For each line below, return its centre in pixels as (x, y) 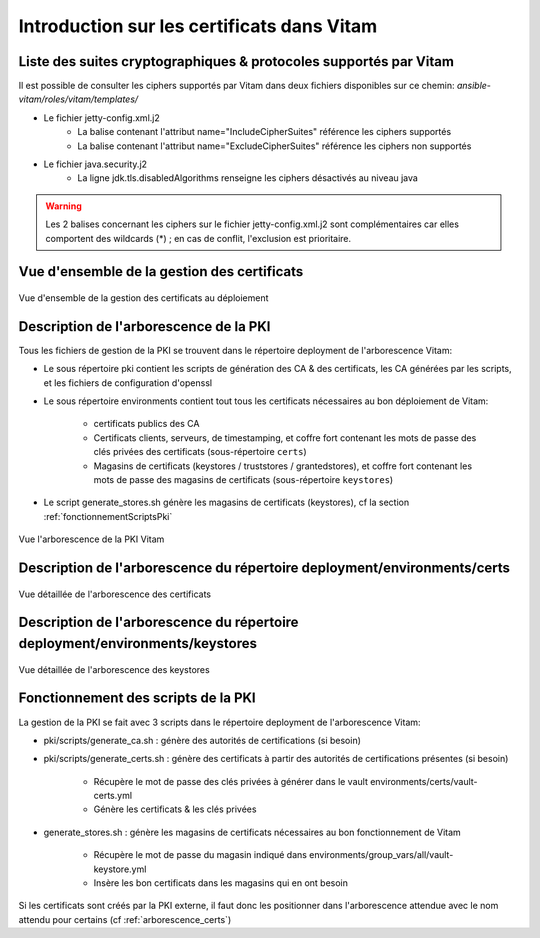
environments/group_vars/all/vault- (381, 855)
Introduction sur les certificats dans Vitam (198, 26)
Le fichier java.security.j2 (95, 164)
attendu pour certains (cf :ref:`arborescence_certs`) (125, 919)
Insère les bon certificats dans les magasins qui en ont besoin (221, 883)
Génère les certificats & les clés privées (175, 809)
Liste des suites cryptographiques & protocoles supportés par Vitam (236, 61)
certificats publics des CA (146, 424)
